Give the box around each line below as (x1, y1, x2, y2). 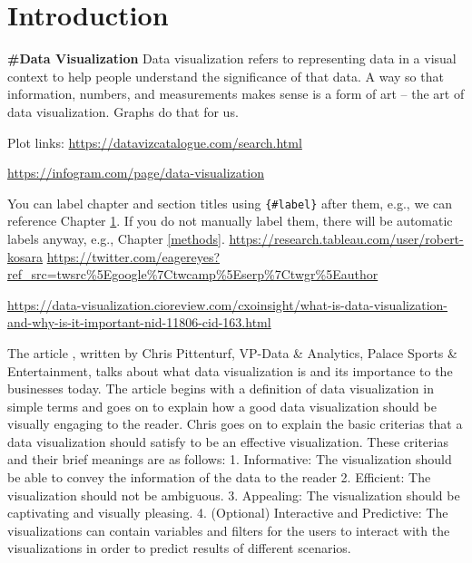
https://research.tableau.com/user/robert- (229, 228, 464, 248)
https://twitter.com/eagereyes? (46, 247, 221, 266)
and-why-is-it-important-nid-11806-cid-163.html (7, 313, 271, 332)
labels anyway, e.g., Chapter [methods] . (7, 228, 225, 248)
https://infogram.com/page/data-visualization (7, 163, 264, 182)
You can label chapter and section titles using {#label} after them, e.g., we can (7, 193, 453, 212)
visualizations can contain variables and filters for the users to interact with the (7, 520, 450, 539)
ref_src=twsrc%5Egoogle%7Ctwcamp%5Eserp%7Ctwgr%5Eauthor (7, 265, 379, 284)
